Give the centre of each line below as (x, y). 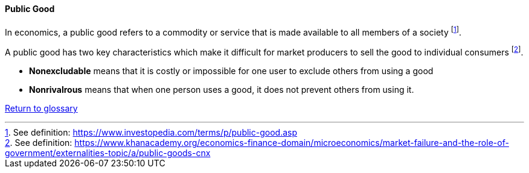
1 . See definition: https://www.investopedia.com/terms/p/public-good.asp (151, 132)
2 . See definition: (39, 142)
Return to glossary (41, 108)
